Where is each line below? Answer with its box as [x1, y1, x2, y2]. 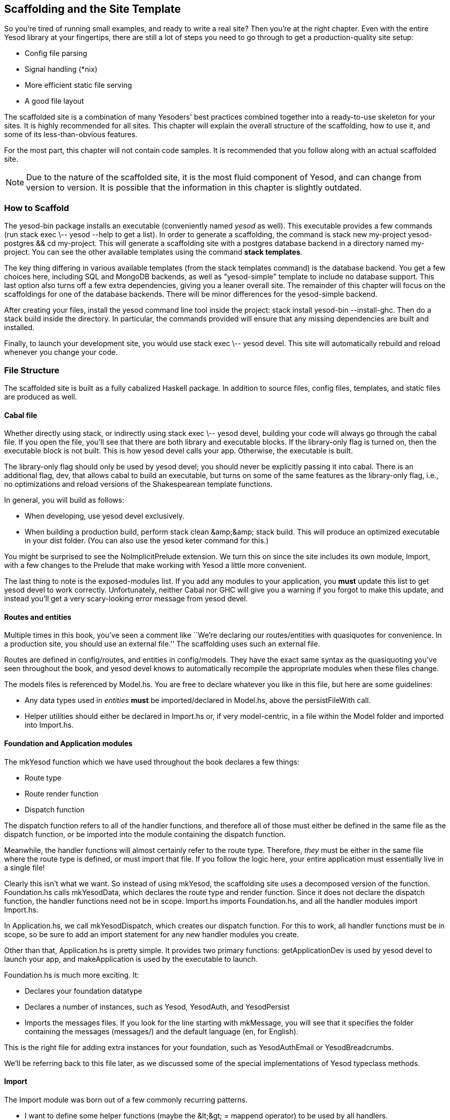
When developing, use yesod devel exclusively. [25, 511, 184, 521]
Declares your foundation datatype [25, 986, 142, 995]
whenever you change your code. [4, 348, 118, 357]
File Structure [4, 365, 60, 375]
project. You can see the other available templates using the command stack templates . [4, 248, 303, 257]
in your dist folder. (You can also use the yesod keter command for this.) [25, 536, 269, 545]
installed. [4, 323, 35, 332]
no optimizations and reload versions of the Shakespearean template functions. [4, 480, 273, 489]
